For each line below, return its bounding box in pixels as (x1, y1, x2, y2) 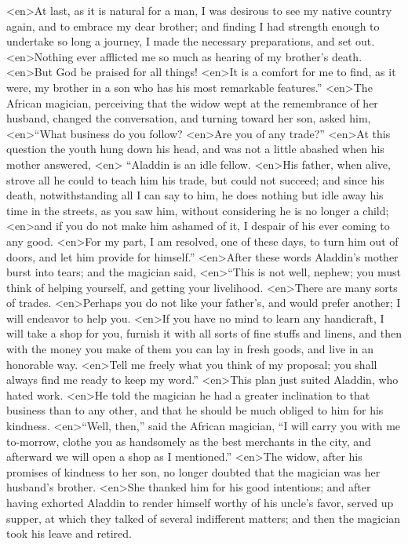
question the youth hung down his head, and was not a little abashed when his (6, 141, 384, 157)
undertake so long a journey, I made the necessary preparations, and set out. (6, 33, 375, 49)
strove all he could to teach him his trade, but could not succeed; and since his (6, 171, 384, 188)
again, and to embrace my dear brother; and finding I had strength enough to (6, 17, 380, 34)
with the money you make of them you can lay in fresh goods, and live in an (6, 341, 374, 357)
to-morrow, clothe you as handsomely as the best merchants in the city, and (6, 433, 371, 449)
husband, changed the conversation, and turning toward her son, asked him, (6, 110, 371, 126)
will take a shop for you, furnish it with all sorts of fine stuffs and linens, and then (6, 325, 402, 341)
